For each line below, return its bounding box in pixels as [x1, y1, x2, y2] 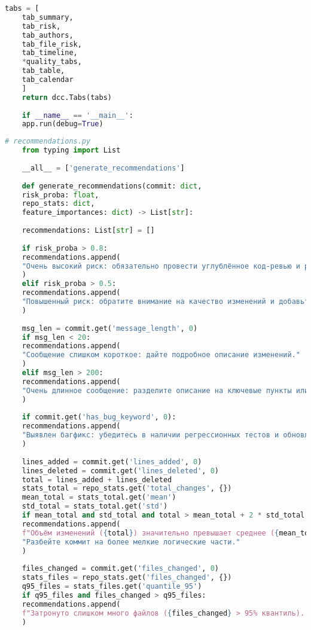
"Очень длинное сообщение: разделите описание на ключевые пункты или [22, 386, 309, 395]
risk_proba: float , [22, 190, 99, 199]
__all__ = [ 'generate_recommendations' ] [22, 163, 185, 172]
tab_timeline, [22, 48, 78, 57]
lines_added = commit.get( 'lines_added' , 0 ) [22, 457, 202, 466]
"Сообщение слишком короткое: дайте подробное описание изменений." [22, 351, 300, 360]
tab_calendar [22, 75, 74, 84]
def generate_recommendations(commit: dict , [22, 181, 202, 190]
